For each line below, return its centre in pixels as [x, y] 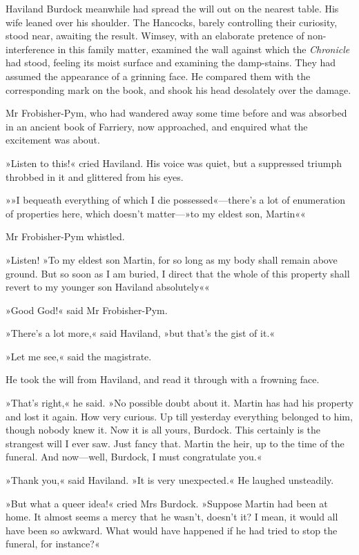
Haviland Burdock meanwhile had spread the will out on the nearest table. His [172, 8]
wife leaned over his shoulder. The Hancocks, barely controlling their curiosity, [172, 22]
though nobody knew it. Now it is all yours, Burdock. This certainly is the [163, 430]
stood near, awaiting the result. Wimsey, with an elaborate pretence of [155, 36]
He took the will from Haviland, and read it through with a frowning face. [163, 379]
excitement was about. [53, 140]
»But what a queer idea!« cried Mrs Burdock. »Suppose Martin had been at [167, 503]
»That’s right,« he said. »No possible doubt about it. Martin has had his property [179, 403]
